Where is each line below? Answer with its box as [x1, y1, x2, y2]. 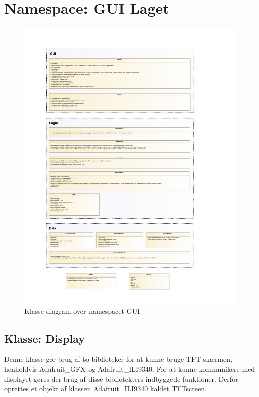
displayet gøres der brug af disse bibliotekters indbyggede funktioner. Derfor [4, 373, 238, 384]
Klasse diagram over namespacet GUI [24, 305, 140, 316]
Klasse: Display [4, 330, 85, 346]
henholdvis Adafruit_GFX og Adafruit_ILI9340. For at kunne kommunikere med [4, 364, 255, 374]
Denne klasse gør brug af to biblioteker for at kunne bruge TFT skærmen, [4, 354, 232, 364]
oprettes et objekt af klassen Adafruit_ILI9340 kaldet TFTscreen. [4, 383, 207, 394]
